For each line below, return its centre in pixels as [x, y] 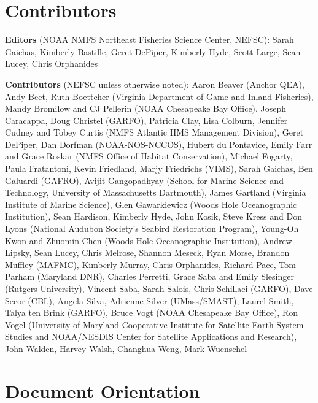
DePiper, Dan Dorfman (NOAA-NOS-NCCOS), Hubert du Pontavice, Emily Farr [159, 144]
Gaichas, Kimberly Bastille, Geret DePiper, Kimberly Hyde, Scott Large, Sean [153, 51]
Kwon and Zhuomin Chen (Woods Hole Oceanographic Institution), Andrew [149, 240]
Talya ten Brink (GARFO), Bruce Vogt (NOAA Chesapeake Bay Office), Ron [151, 313]
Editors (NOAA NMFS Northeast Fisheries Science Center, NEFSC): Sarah [149, 40]
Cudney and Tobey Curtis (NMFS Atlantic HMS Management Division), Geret [154, 132]
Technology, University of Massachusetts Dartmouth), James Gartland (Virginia [156, 192]
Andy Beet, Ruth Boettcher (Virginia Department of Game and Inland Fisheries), [159, 96]
